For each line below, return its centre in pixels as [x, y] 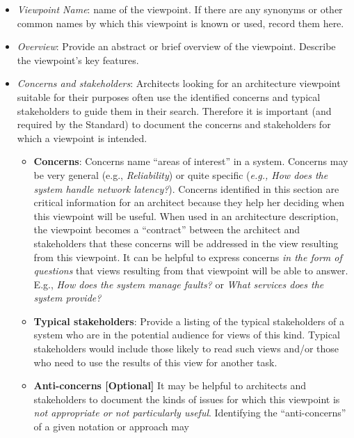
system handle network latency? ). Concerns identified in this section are [186, 188]
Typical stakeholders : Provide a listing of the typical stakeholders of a [189, 321]
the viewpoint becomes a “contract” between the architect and [167, 229]
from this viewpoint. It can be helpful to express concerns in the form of [188, 257]
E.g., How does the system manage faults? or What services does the [179, 284]
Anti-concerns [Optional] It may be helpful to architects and [170, 385]
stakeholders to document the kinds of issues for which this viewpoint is [187, 399]
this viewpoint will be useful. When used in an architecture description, [186, 216]
